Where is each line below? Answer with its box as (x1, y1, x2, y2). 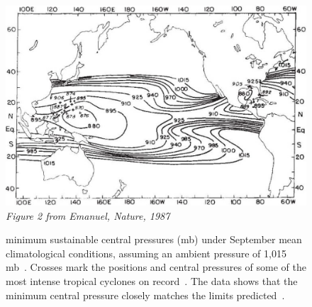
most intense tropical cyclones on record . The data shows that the (6, 273, 298, 288)
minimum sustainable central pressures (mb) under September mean (6, 232, 302, 247)
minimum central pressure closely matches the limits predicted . (6, 287, 285, 302)
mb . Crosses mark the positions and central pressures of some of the (6, 259, 306, 274)
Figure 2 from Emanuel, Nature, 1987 (6, 208, 170, 223)
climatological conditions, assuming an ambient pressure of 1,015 (6, 245, 286, 260)
